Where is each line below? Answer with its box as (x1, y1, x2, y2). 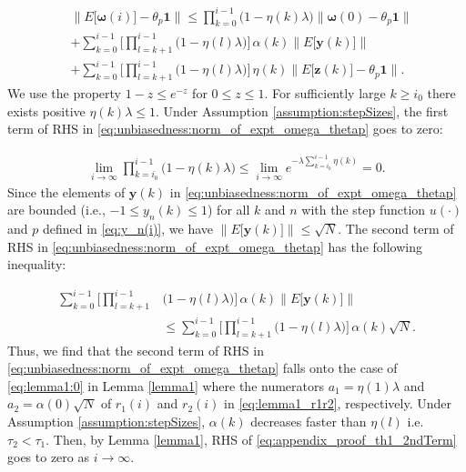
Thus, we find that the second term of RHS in (7, 340, 264, 359)
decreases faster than (250, 411, 367, 430)
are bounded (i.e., (7, 200, 106, 219)
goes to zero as (7, 447, 89, 467)
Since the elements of (7, 182, 126, 201)
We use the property (7, 83, 121, 102)
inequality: (7, 255, 66, 274)
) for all (208, 200, 250, 219)
